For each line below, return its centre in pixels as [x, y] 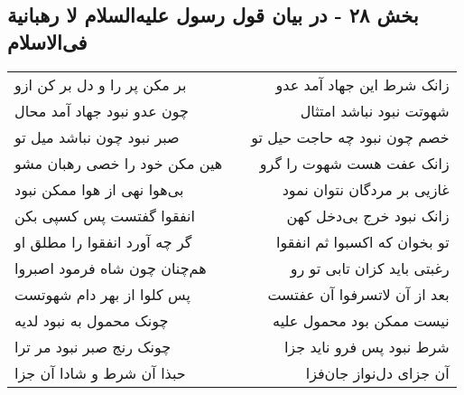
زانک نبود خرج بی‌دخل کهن [368, 215]
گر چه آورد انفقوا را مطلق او [103, 241]
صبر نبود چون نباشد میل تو [97, 136]
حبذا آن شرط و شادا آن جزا [100, 372]
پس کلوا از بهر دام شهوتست [102, 294]
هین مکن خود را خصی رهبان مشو [119, 163]
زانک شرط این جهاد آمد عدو [362, 84]
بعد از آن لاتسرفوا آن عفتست [358, 294]
